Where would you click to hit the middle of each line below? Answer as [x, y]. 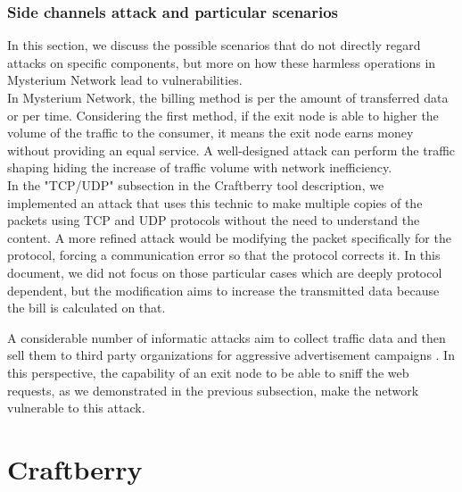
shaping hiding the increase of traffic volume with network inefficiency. [200, 167]
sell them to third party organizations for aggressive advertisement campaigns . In [231, 355]
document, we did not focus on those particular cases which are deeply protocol [225, 272]
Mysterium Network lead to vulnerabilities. [125, 80]
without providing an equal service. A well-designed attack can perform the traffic [231, 150]
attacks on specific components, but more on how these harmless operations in [222, 62]
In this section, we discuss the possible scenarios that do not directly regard [214, 45]
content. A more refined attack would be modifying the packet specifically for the [229, 237]
